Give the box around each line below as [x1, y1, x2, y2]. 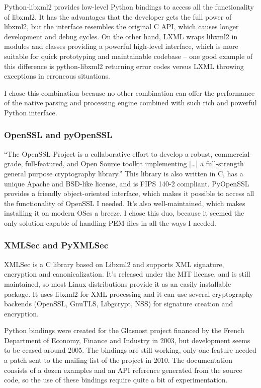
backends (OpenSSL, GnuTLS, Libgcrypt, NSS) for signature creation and [4, 298, 233, 309]
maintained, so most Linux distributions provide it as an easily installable [4, 278, 231, 289]
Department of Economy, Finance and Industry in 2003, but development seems [4, 335, 250, 345]
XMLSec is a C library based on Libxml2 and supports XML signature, [4, 258, 224, 269]
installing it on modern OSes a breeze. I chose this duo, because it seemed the [4, 208, 244, 218]
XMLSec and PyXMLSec [4, 239, 109, 251]
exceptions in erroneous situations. [4, 71, 110, 81]
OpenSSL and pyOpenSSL [4, 128, 113, 141]
